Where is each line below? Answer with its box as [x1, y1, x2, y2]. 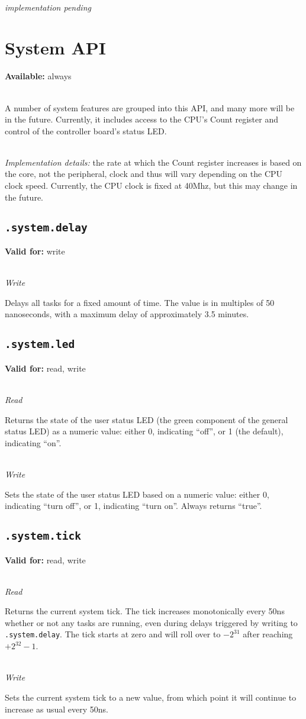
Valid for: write [5, 245, 65, 257]
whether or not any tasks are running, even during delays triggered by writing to [5, 616, 298, 628]
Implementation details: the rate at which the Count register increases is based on [5, 156, 302, 168]
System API [5, 36, 106, 60]
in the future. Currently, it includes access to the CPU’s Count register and [5, 113, 278, 125]
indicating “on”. [5, 436, 62, 449]
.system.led [5, 338, 75, 351]
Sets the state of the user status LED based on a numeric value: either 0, [5, 488, 269, 500]
